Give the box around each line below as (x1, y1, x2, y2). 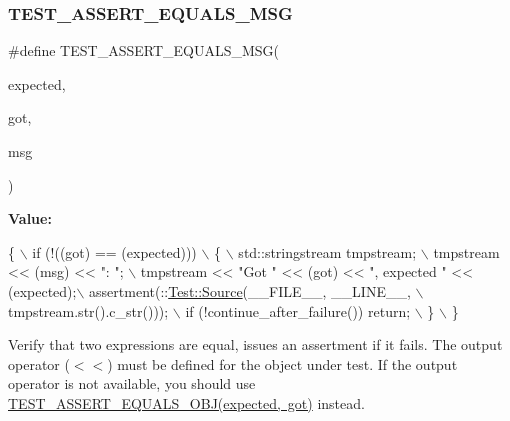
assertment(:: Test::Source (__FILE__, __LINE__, (89, 280, 411, 301)
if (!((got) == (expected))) (32, 241, 197, 262)
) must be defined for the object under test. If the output (107, 353, 458, 374)
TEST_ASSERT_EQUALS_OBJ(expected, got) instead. (8, 392, 365, 413)
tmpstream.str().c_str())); (8, 300, 169, 321)
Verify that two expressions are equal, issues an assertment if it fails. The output (8, 334, 503, 355)
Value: (8, 208, 52, 229)
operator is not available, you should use (8, 373, 256, 394)
